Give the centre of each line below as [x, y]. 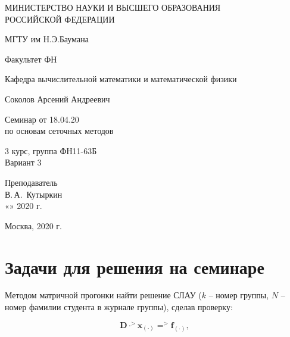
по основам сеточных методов [59, 131]
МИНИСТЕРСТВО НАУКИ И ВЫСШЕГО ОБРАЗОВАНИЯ [113, 7]
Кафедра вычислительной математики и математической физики [121, 79]
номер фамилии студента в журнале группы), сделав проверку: [119, 307]
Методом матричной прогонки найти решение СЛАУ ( [103, 295]
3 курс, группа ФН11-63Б [51, 150]
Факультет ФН [31, 59]
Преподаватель [31, 182]
